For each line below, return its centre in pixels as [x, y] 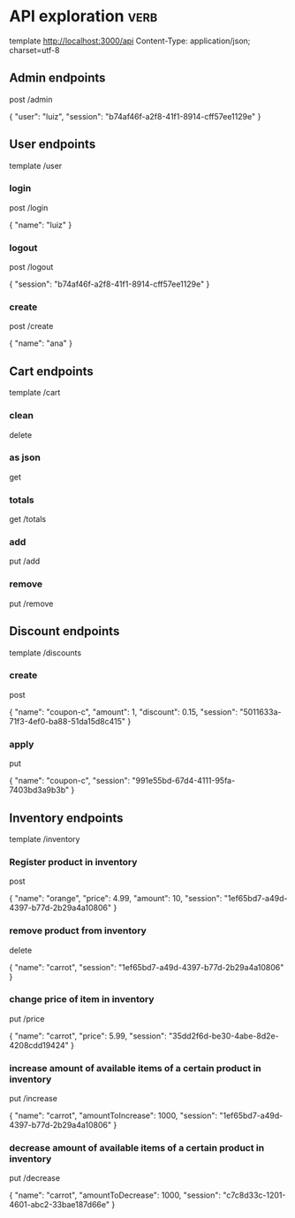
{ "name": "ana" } [41, 343]
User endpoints [53, 145]
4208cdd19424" [39, 1045]
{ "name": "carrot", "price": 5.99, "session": [88, 1036]
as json [25, 457]
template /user [36, 165]
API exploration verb [83, 16]
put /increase [33, 1099]
